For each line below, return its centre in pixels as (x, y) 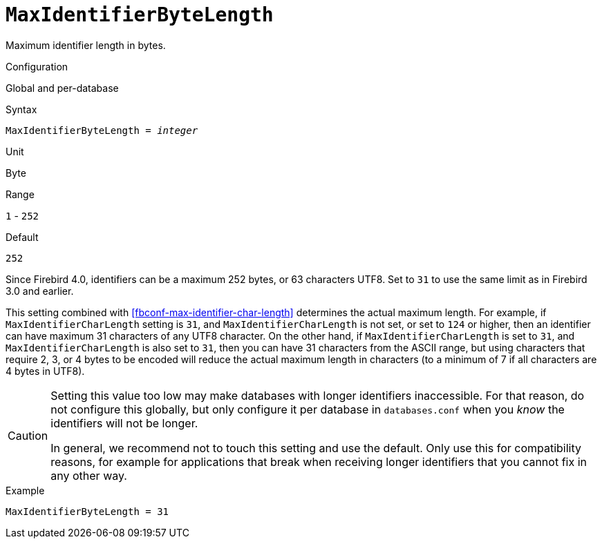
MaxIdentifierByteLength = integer (102, 130)
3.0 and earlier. (40, 291)
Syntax (21, 109)
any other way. (89, 475)
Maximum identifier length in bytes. (86, 45)
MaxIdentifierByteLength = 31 (87, 511)
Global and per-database (62, 88)
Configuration (37, 66)
